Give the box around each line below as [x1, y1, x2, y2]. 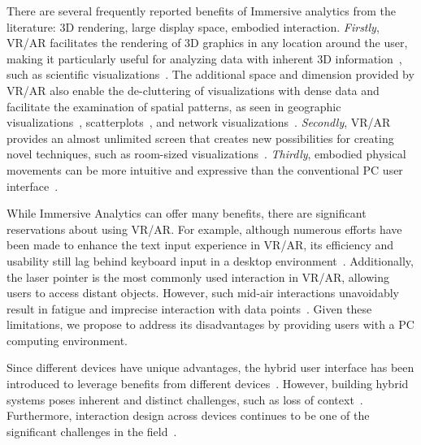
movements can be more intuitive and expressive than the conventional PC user [7, 161, 403, 178]
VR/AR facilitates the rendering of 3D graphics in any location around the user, [7, 34, 408, 51]
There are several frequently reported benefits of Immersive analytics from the [7, 2, 396, 19]
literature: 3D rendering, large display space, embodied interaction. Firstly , [7, 18, 380, 35]
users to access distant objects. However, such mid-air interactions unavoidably [7, 284, 399, 301]
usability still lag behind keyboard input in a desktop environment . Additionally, [7, 252, 414, 269]
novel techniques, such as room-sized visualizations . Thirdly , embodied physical [7, 145, 406, 162]
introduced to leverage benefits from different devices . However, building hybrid [7, 375, 409, 392]
